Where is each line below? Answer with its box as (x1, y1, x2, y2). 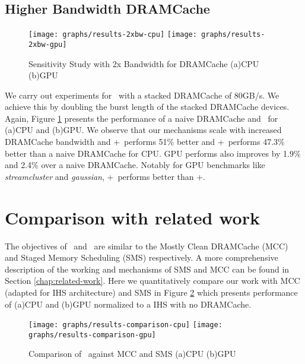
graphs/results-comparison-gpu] (28, 330, 156, 339)
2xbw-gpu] (28, 40, 67, 49)
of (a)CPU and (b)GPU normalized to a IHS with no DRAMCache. (5, 297, 252, 310)
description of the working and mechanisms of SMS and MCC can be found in (5, 262, 290, 275)
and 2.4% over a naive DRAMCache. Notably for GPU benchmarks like (5, 159, 265, 171)
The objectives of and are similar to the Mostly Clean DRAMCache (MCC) (5, 239, 288, 252)
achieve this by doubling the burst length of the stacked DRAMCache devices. (5, 100, 290, 113)
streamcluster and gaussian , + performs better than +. (5, 170, 206, 182)
